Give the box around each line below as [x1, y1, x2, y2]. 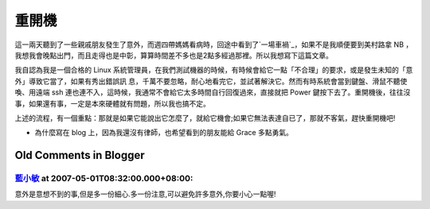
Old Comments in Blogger [14, 149, 145, 162]
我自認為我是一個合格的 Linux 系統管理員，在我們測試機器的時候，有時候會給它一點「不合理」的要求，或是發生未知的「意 [14, 65, 413, 75]
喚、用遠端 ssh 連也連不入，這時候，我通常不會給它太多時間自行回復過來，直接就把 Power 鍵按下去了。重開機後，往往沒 [14, 87, 411, 97]
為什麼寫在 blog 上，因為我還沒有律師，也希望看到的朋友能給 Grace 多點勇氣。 [34, 128, 294, 137]
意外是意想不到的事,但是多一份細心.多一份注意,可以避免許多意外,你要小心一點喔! [14, 189, 276, 199]
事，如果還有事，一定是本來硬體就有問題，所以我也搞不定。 [14, 99, 210, 108]
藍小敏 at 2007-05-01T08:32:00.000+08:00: [14, 173, 193, 184]
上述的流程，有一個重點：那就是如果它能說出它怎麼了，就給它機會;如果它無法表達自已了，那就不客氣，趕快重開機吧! [14, 113, 396, 122]
